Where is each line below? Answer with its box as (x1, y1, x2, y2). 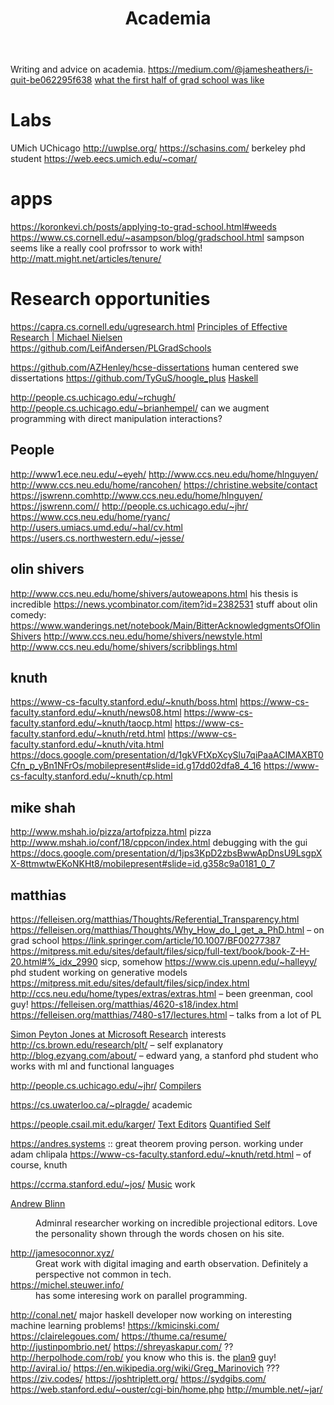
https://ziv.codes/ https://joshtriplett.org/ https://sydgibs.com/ (10, 1373, 267, 1385)
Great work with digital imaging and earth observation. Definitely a (35, 1258, 309, 1270)
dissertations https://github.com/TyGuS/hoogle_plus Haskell (10, 372, 259, 384)
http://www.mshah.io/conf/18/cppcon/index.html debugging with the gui (10, 837, 308, 849)
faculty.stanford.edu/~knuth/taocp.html (10, 717, 173, 729)
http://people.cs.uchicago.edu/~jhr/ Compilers (10, 1080, 202, 1092)
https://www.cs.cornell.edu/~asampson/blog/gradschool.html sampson (10, 232, 305, 244)
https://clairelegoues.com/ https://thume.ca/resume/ (10, 1330, 227, 1342)
